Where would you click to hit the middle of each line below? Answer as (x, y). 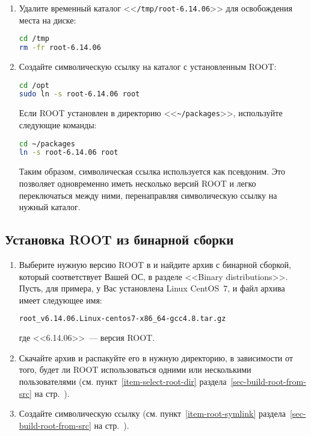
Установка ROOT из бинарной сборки (119, 239)
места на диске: (48, 20)
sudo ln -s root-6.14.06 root (79, 94)
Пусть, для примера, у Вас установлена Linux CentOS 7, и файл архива (152, 288)
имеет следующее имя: (60, 300)
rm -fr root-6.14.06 (60, 48)
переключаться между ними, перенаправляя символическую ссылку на (148, 195)
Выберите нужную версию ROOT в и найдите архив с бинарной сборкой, (155, 264)
